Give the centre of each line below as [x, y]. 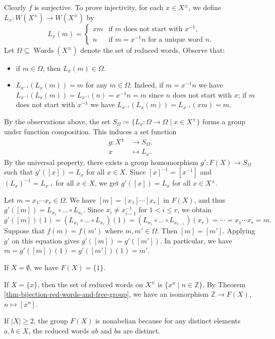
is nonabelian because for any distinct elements [168, 321]
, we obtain [195, 209]
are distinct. [142, 331]
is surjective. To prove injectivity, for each [99, 7]
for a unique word [175, 40]
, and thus [210, 199]
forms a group [224, 121]
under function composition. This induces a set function [90, 131]
